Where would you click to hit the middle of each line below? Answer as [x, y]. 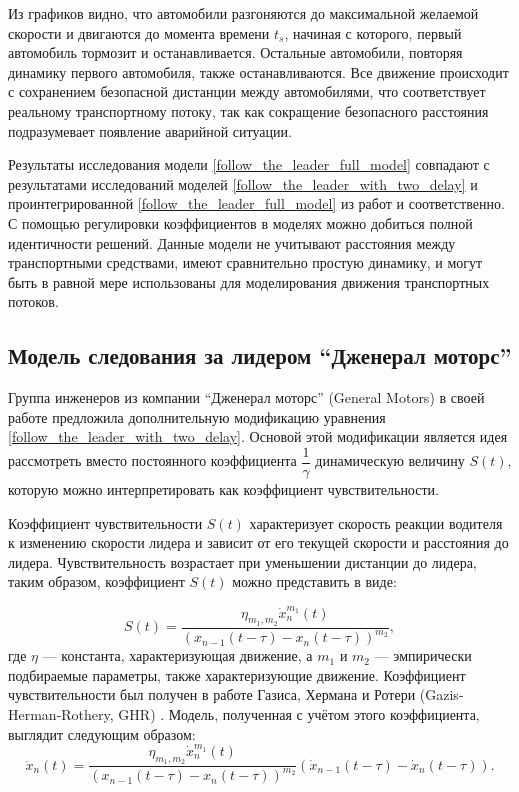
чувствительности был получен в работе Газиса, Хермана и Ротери [212, 694]
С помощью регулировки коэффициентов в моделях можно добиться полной [240, 222]
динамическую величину [390, 460]
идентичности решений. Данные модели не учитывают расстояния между [232, 242]
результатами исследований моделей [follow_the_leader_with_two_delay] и [243, 183]
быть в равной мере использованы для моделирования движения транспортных [249, 281]
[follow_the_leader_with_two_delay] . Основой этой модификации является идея [258, 436]
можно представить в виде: [314, 581]
